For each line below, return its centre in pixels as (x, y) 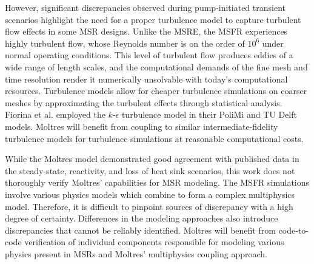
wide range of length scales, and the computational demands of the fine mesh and (156, 66)
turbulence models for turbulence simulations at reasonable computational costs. (154, 138)
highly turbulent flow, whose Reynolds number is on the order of (125, 43)
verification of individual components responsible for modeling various (154, 242)
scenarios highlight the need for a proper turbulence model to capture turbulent (153, 19)
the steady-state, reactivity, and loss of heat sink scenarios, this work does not (150, 170)
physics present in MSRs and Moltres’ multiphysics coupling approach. (136, 253)
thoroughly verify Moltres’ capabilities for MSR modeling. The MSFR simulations (157, 182)
